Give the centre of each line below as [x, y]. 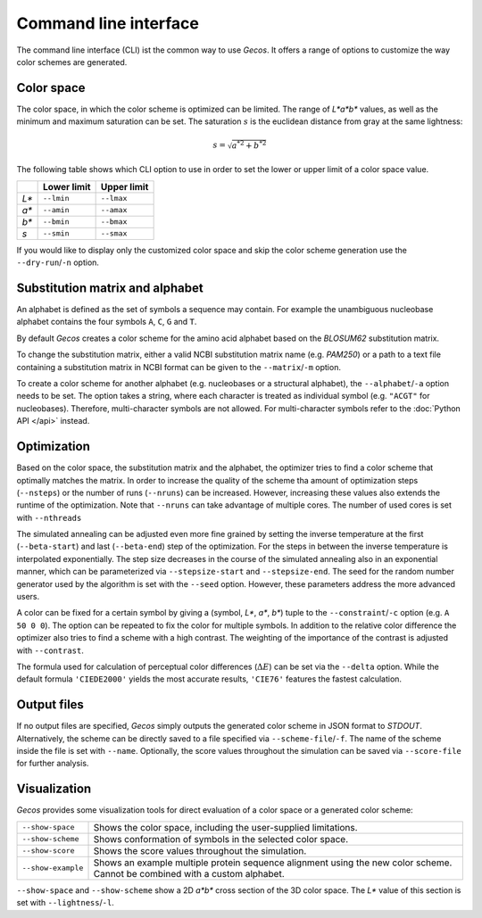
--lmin [57, 198]
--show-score [48, 851]
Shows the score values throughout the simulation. [200, 850]
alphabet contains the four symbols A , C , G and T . [107, 322]
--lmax [114, 198]
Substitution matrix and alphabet [110, 288]
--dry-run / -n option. [58, 262]
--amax [114, 210]
